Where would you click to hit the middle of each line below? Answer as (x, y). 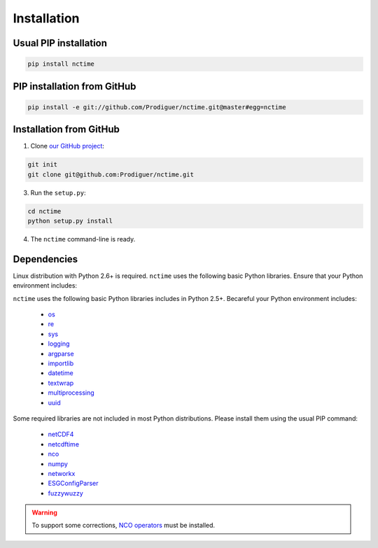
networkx (62, 473)
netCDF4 (61, 435)
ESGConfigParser (73, 484)
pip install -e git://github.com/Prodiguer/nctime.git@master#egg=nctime (157, 107)
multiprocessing (71, 393)
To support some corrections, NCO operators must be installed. (124, 526)
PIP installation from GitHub (75, 86)
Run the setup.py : (58, 192)
